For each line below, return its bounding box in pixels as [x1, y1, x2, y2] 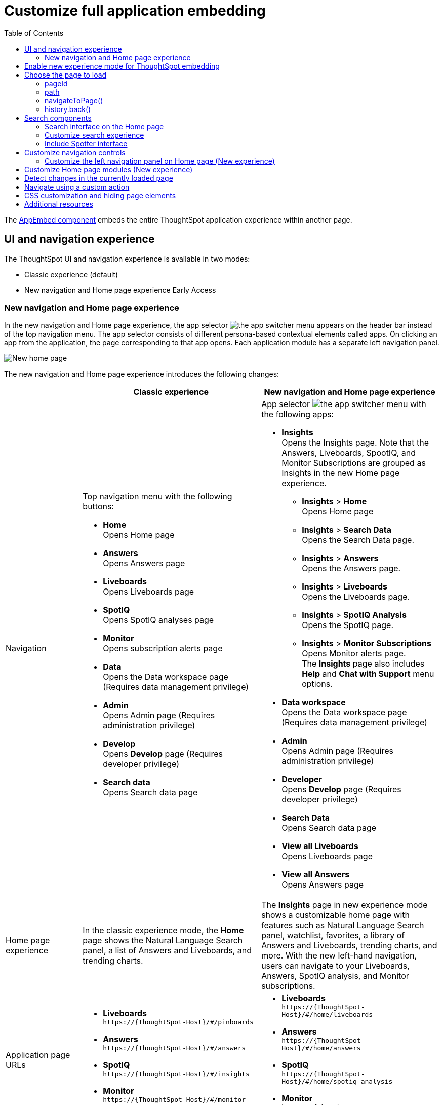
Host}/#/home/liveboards [281, 1011, 373, 1019]
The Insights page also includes [302, 658, 425, 669]
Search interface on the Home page [45, 122, 164, 131]
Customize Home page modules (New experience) [24, 165, 193, 174]
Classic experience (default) [24, 270, 118, 279]
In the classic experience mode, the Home [83, 925, 244, 936]
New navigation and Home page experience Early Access [24, 285, 216, 294]
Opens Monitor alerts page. [302, 648, 406, 659]
